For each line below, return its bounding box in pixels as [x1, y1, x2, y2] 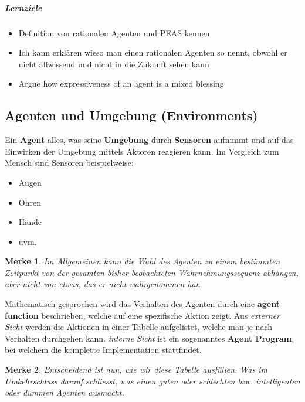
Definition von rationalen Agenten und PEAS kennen [18, 26, 210, 39]
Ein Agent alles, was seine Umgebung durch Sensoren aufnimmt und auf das [5, 134, 294, 146]
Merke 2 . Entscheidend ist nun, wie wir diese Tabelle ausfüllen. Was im [5, 363, 267, 376]
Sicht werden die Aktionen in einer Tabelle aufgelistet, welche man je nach [5, 321, 272, 333]
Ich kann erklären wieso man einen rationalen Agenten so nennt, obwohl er [18, 46, 287, 59]
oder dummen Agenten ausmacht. [5, 386, 124, 398]
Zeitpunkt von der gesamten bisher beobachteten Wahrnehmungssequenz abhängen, [5, 266, 299, 278]
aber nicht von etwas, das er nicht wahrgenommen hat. [5, 278, 201, 290]
